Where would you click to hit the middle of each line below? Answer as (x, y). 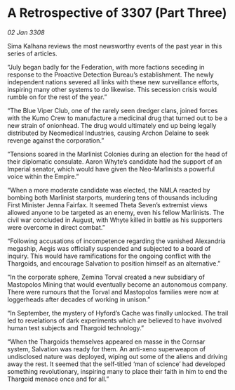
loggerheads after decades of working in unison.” (79, 299)
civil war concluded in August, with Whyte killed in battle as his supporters (115, 220)
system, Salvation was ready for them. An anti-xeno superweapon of (107, 349)
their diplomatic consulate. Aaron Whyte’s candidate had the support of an (115, 161)
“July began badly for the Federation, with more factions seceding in (106, 67)
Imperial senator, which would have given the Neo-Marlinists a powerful (111, 169)
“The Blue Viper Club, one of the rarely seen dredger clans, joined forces (113, 110)
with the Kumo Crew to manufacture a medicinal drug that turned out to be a (117, 118)
